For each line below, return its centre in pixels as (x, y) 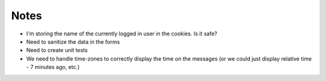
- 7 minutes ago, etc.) (53, 67)
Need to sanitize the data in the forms (73, 41)
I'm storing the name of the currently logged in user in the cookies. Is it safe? (122, 34)
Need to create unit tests (57, 50)
